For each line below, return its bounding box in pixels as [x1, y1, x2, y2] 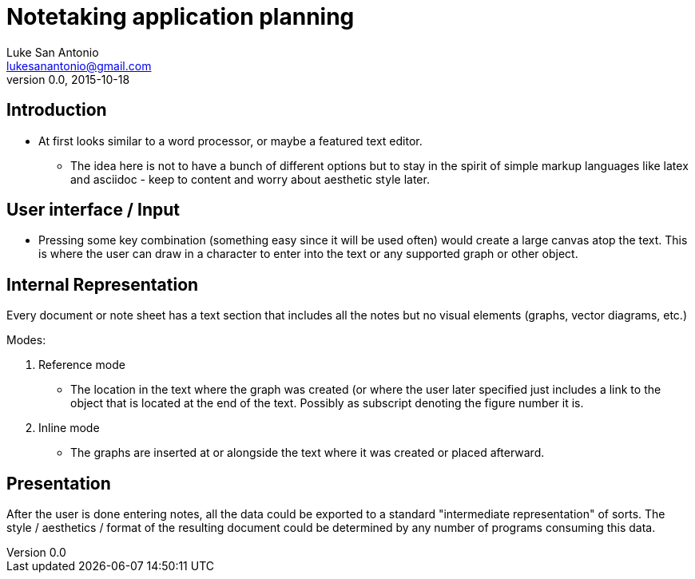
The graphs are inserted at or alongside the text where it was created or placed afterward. [70, 446, 545, 460]
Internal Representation [6, 274, 199, 295]
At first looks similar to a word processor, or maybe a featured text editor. [38, 133, 423, 148]
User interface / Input [6, 200, 180, 220]
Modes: [6, 333, 46, 347]
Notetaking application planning [6, 3, 355, 30]
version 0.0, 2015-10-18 [6, 72, 130, 86]
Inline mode [38, 421, 100, 435]
